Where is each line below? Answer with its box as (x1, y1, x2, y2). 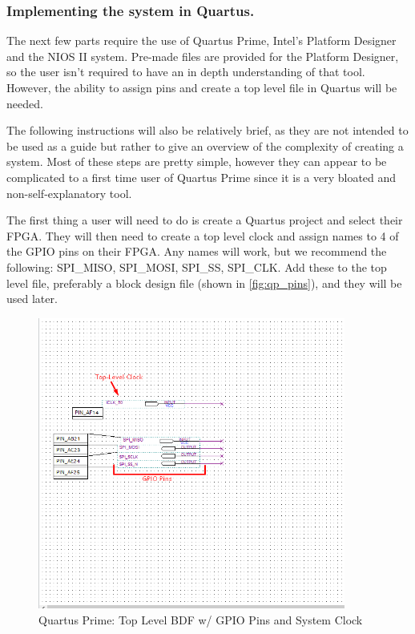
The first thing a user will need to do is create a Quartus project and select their (6, 212, 403, 228)
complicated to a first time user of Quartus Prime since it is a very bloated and (6, 168, 397, 185)
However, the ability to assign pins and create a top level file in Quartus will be (6, 79, 397, 95)
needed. (6, 95, 43, 111)
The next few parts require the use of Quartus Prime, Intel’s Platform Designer (6, 32, 397, 49)
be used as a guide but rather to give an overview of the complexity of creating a (6, 137, 404, 154)
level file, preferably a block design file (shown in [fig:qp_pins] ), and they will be (6, 274, 402, 291)
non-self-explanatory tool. (6, 184, 132, 201)
